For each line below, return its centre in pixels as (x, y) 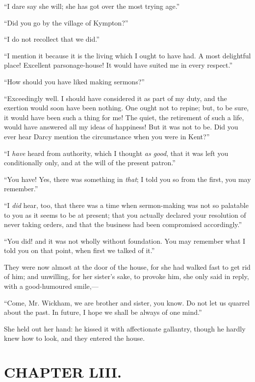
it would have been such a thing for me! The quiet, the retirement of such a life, (124, 117)
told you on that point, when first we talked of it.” (79, 250)
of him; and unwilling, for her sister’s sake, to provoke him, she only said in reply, (127, 276)
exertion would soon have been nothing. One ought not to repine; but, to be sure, (127, 108)
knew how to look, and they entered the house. (75, 338)
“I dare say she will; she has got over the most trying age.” (92, 6)
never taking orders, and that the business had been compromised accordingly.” (123, 224)
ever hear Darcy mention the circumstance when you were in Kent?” (107, 136)
